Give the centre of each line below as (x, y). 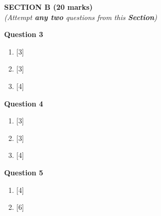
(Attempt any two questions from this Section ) (81, 17)
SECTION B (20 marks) (49, 7)
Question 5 (24, 172)
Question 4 (24, 103)
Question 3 (24, 34)
